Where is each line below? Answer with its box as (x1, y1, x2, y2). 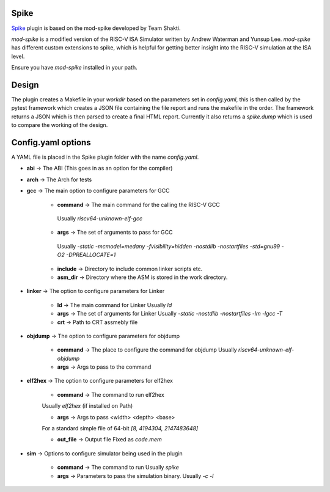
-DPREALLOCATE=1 (66, 251, 116, 259)
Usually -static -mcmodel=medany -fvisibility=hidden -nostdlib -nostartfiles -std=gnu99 (57, 242, 280, 250)
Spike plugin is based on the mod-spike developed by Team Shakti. (11, 24, 181, 32)
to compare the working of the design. (11, 121, 108, 129)
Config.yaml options (11, 137, 91, 148)
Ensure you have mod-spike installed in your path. (11, 64, 137, 71)
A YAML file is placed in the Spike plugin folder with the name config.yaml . (11, 153, 199, 161)
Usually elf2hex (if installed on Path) (42, 402, 133, 410)
